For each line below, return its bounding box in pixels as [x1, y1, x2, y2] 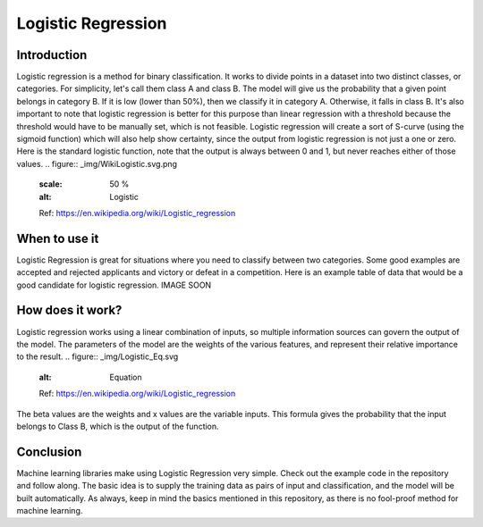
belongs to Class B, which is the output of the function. [16, 421, 219, 431]
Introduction [16, 47, 88, 63]
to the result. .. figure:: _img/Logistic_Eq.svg [16, 351, 179, 362]
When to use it [16, 230, 99, 246]
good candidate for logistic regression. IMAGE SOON [16, 280, 212, 290]
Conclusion [16, 444, 82, 459]
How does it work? [16, 303, 123, 318]
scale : [38, 179, 63, 189]
